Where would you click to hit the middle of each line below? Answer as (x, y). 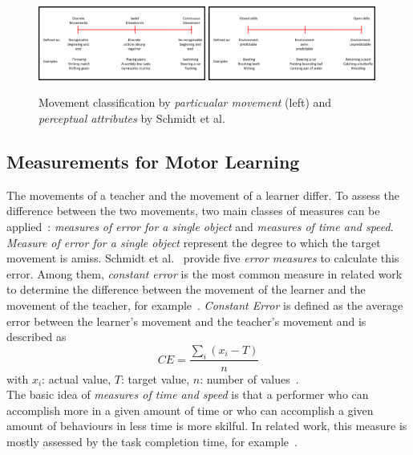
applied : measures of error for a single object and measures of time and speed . (200, 226)
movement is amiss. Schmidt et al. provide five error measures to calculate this (203, 258)
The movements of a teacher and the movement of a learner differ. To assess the (203, 195)
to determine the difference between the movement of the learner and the (186, 289)
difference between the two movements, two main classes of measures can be (193, 211)
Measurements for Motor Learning (153, 161)
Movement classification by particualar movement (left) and (185, 102)
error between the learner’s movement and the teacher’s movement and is (186, 321)
